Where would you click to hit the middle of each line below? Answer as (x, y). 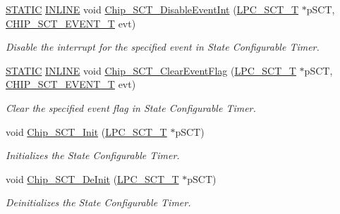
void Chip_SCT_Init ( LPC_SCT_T (86, 131)
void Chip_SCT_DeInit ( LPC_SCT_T (92, 178)
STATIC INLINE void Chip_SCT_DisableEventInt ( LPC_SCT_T (152, 9)
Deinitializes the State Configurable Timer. (98, 202)
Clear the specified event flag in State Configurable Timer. (131, 107)
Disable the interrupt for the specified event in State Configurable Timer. (163, 47)
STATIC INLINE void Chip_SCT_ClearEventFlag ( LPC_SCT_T (151, 70)
